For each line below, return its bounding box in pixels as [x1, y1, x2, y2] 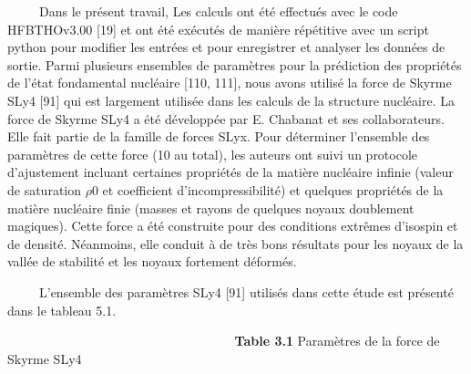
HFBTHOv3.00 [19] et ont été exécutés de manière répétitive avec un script [7, 19, 429, 38]
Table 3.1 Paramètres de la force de [234, 331, 440, 350]
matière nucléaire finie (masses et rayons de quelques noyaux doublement [7, 198, 415, 217]
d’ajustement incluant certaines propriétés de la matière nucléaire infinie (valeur [7, 162, 454, 182]
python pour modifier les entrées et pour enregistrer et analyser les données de [7, 37, 445, 57]
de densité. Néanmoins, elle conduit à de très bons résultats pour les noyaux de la [7, 234, 464, 253]
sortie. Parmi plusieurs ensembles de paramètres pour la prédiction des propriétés [7, 55, 462, 74]
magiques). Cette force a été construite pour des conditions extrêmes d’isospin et [7, 216, 458, 235]
